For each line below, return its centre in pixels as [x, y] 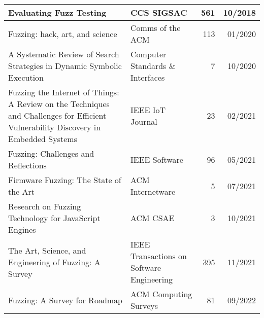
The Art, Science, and [47, 250]
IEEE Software [157, 159]
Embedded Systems [43, 139]
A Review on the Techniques [59, 104]
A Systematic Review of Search [64, 54]
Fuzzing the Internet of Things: [64, 92]
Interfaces [148, 77]
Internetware [153, 191]
